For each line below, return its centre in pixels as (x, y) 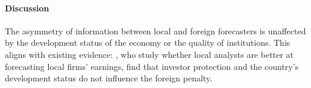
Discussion (27, 8)
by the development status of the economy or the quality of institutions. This (148, 42)
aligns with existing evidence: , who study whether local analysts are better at (149, 54)
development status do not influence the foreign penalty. (108, 78)
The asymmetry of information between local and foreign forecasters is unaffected (155, 30)
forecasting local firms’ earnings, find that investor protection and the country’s (152, 66)
